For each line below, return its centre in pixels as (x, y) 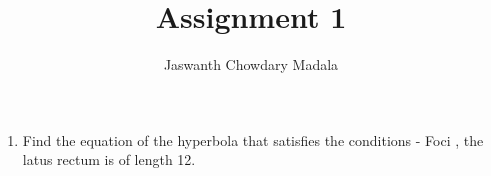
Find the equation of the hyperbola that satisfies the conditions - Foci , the (253, 139)
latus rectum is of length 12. (109, 159)
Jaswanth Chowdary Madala (251, 64)
